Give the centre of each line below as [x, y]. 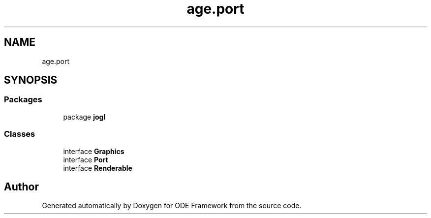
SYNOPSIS [31, 80]
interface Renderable [98, 168]
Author [21, 187]
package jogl [84, 117]
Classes [20, 134]
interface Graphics [94, 151]
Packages [23, 100]
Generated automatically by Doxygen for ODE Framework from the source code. [172, 206]
